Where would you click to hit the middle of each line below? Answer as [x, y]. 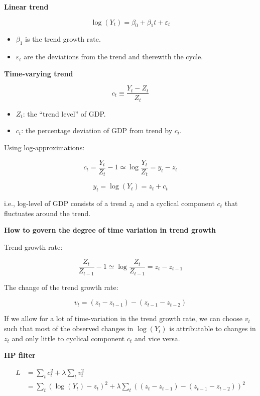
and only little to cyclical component [68, 338]
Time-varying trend [39, 73]
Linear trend [26, 7]
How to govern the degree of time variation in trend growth [110, 230]
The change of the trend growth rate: [61, 287]
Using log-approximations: [44, 147]
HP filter [20, 355]
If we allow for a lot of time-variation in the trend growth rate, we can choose [123, 318]
